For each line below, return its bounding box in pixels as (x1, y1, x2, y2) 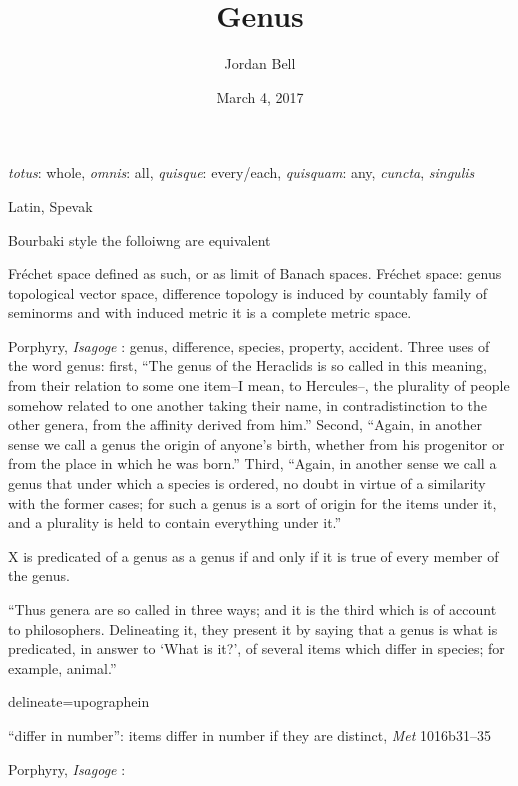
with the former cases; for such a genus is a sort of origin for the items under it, (8, 492, 497, 513)
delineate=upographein (8, 691, 150, 712)
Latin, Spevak (8, 195, 93, 216)
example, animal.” (8, 657, 117, 678)
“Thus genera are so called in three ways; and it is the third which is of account (8, 599, 497, 619)
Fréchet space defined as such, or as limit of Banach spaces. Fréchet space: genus (8, 263, 502, 284)
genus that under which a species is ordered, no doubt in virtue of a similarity (8, 473, 486, 494)
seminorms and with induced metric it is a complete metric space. (8, 302, 412, 323)
